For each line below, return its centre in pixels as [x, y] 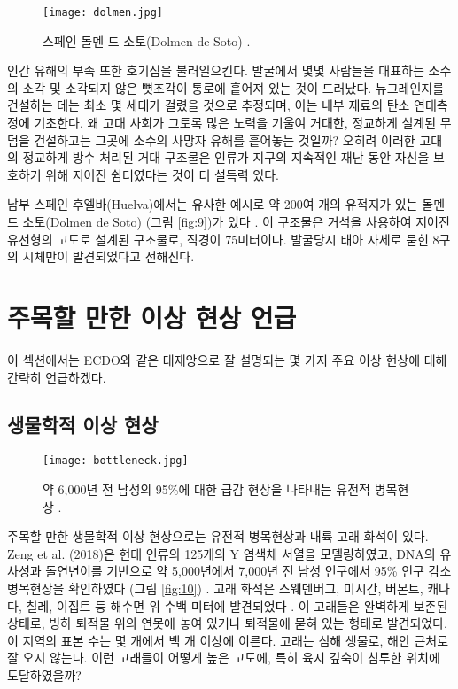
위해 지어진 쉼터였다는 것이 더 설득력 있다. [163, 174]
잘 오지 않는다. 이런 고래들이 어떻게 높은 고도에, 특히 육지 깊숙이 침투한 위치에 [224, 658]
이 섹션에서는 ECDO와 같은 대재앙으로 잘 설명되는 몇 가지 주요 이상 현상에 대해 [227, 359]
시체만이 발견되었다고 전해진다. [109, 256]
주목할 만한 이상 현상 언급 [152, 317]
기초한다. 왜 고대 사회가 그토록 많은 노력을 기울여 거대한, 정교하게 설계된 [235, 123]
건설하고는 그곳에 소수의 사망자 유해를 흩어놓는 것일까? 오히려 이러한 [225, 139]
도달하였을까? [44, 674]
